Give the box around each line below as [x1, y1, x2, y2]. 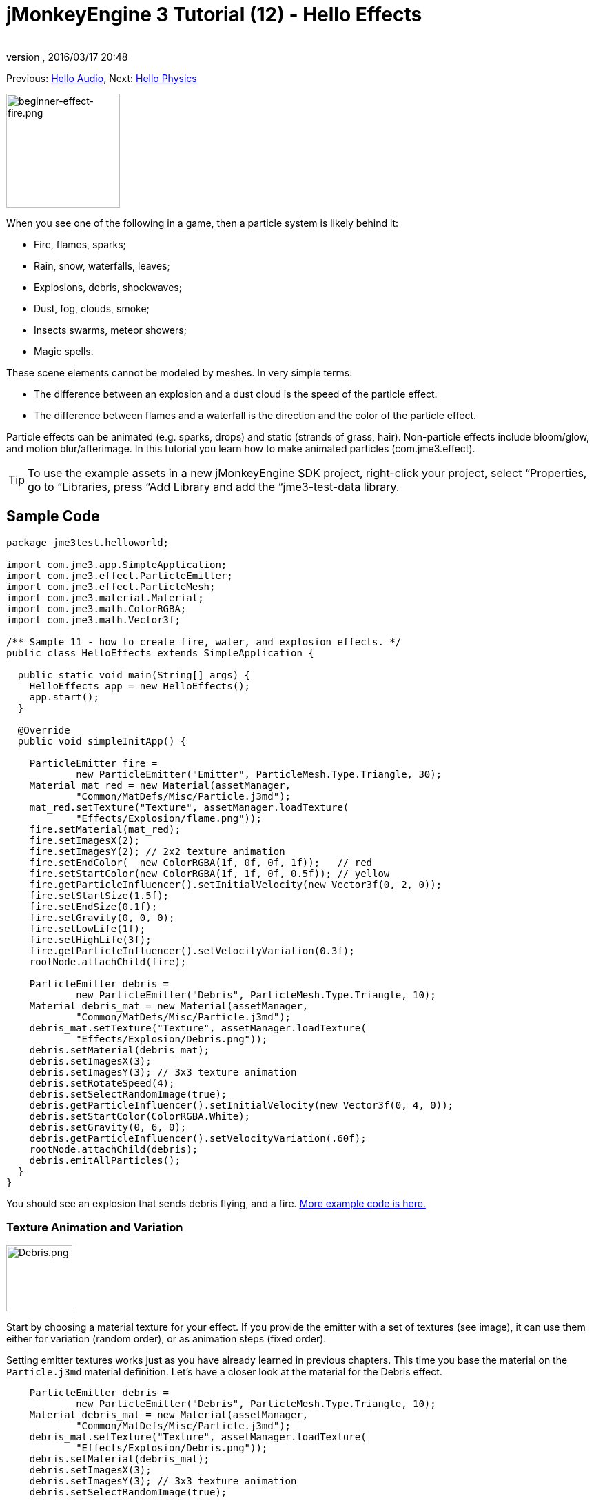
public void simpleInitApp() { [17, 735, 187, 747]
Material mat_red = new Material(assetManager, [29, 779, 291, 791]
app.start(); [29, 691, 99, 703]
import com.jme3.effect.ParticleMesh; [6, 581, 216, 592]
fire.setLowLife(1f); [29, 922, 146, 934]
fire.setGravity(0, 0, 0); [29, 911, 175, 923]
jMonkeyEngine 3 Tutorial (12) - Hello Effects [6, 3, 422, 26]
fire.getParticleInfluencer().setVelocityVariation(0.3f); [29, 945, 355, 956]
